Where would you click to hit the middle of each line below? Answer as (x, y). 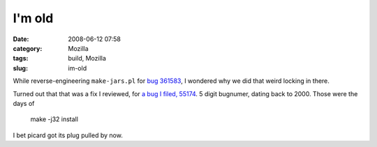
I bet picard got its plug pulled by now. (68, 135)
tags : (21, 59)
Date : (21, 39)
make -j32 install (54, 119)
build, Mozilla (87, 59)
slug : (20, 68)
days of (24, 103)
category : (28, 48)
